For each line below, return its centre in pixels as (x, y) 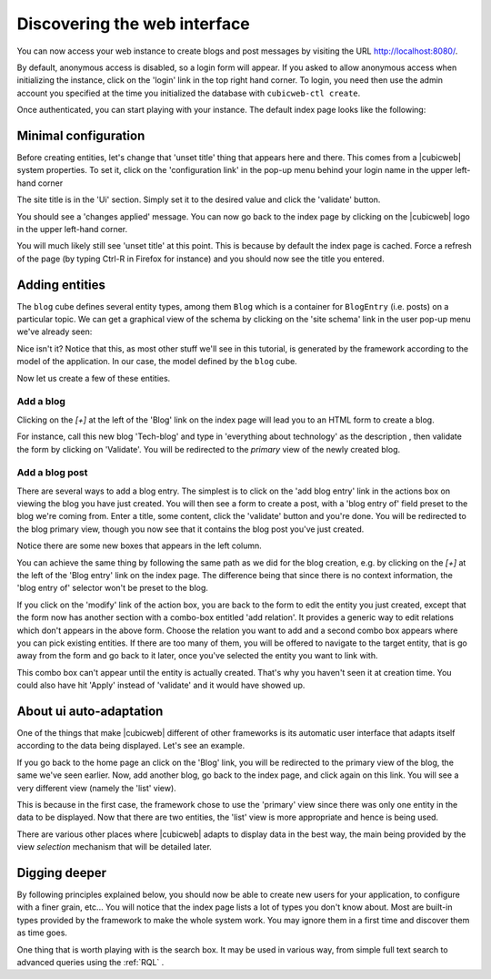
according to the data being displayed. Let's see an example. (131, 746)
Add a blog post (52, 473)
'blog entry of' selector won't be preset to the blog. (113, 588)
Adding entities (61, 285)
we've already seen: (55, 331)
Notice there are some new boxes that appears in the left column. (140, 546)
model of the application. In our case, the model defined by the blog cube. (157, 362)
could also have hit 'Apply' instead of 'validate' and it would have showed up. (161, 685)
